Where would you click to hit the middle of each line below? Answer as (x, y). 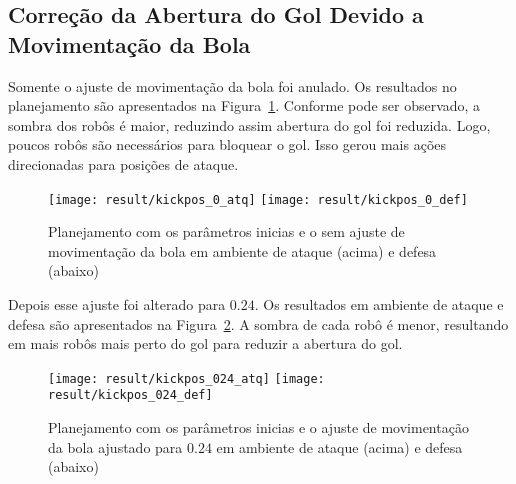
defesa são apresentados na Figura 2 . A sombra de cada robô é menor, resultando (258, 323)
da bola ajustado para (115, 446)
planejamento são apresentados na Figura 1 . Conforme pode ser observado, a (244, 105)
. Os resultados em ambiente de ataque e (379, 304)
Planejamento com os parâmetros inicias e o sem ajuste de (226, 231)
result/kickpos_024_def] (130, 395)
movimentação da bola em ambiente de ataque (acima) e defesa (242, 250)
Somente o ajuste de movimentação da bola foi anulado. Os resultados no (232, 85)
